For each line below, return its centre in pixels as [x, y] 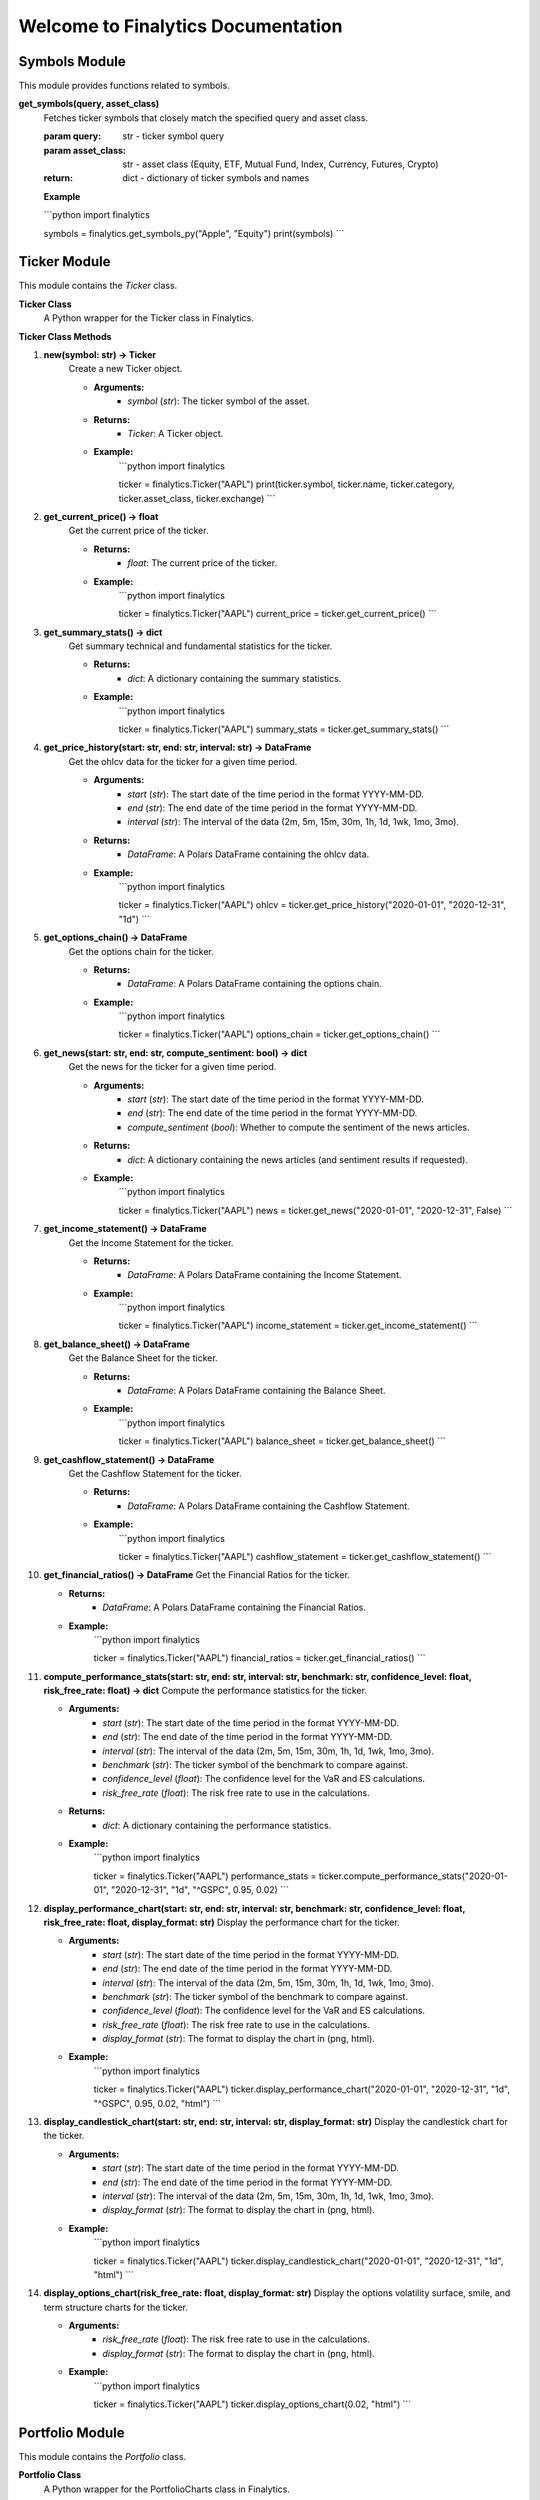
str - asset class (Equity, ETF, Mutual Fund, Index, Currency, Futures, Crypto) [280, 164]
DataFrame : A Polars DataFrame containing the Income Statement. [264, 1275]
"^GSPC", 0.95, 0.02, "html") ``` [157, 2103]
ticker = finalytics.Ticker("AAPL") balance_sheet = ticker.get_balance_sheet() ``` [282, 1441]
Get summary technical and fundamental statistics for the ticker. [200, 646]
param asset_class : [85, 150]
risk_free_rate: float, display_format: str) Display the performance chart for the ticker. [221, 1922]
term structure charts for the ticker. [116, 2307]
